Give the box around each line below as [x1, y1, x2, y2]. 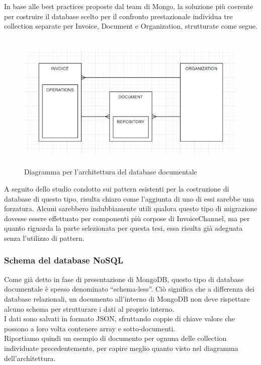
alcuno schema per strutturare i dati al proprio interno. [4, 303, 175, 314]
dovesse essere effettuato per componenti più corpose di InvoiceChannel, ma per [4, 213, 250, 223]
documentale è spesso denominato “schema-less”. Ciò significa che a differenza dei [4, 284, 254, 294]
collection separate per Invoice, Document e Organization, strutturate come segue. [4, 21, 257, 31]
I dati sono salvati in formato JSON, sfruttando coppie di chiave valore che [4, 313, 235, 324]
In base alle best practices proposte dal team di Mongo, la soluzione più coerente [4, 1, 253, 11]
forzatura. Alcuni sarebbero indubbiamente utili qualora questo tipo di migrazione [4, 203, 257, 214]
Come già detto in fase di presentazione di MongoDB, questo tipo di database [4, 273, 244, 284]
